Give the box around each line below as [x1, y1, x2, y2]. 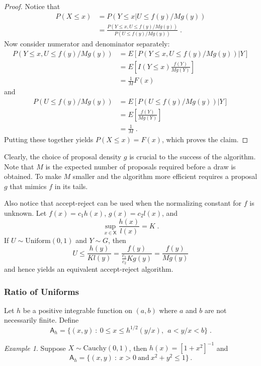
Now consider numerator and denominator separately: [4, 38, 170, 49]
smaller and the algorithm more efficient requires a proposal [72, 171, 257, 181]
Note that [4, 161, 34, 171]
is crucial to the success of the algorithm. [129, 151, 256, 161]
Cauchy [83, 345, 107, 352]
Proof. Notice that [4, 1, 60, 11]
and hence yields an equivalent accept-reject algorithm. [4, 264, 173, 274]
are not [204, 304, 227, 315]
